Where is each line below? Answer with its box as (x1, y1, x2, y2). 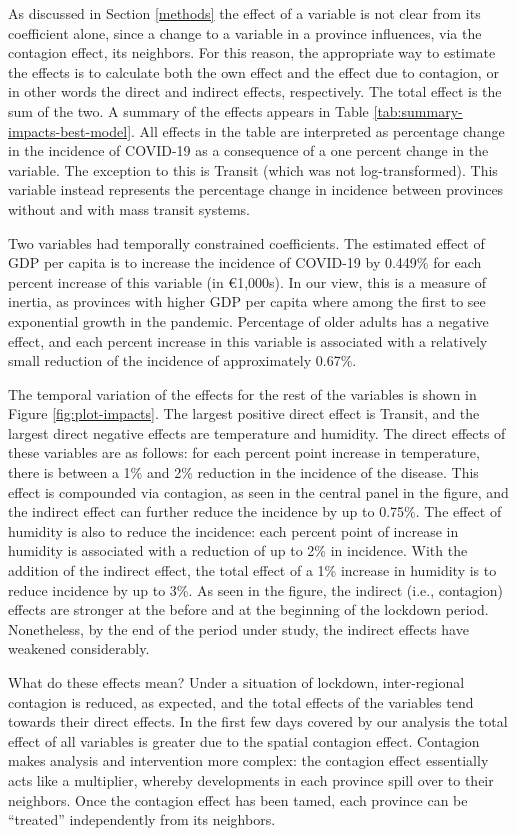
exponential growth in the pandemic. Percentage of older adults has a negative (8, 310, 489, 331)
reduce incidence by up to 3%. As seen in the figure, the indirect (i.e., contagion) (8, 579, 503, 600)
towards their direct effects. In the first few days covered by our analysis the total (8, 711, 508, 732)
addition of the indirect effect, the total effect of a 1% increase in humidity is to (8, 560, 497, 581)
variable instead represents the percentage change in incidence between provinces (8, 179, 504, 200)
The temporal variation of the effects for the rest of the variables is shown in (8, 383, 477, 404)
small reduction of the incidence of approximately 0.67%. (8, 350, 357, 371)
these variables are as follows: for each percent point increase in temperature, (8, 442, 480, 463)
